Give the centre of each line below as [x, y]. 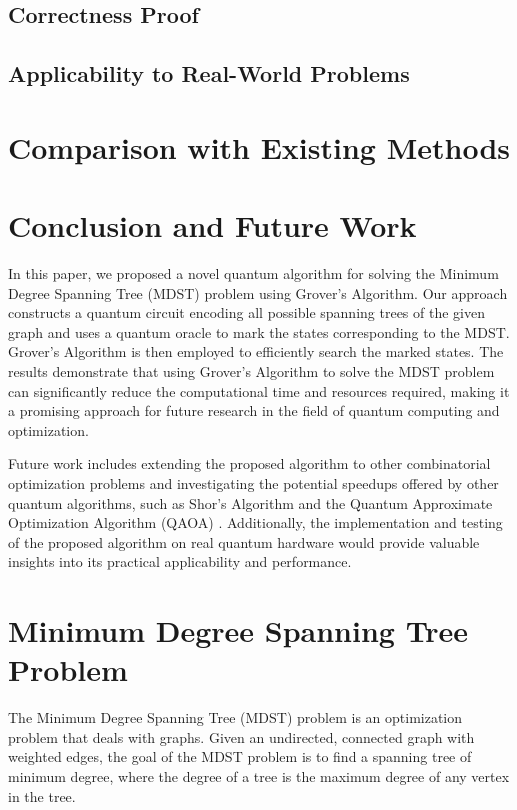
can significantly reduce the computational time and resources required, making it [259, 390]
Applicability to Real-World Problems [209, 73]
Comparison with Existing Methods [259, 146]
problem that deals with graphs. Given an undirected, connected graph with [241, 736]
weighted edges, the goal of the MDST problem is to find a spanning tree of [240, 756]
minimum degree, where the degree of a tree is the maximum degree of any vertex [259, 776]
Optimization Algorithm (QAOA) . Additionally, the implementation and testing [255, 522]
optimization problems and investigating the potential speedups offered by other [253, 483]
